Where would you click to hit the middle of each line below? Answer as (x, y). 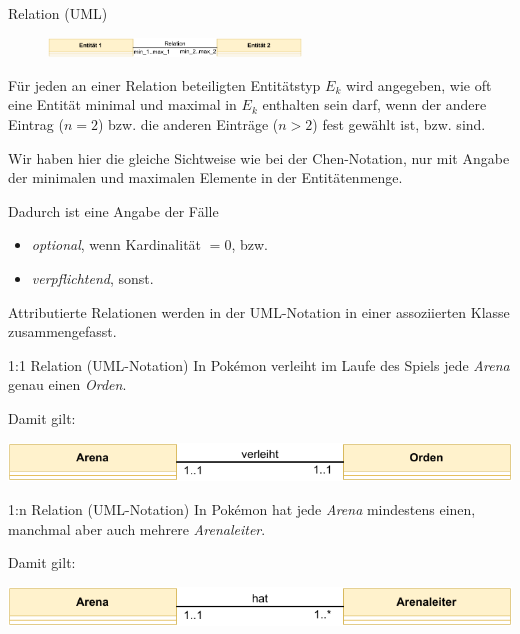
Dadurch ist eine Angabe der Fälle (113, 210)
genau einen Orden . (67, 384)
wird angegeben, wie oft (418, 84)
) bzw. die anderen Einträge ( (188, 124)
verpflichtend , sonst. (92, 277)
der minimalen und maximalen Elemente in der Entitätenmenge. (205, 177)
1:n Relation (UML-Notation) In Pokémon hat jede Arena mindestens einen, (242, 509)
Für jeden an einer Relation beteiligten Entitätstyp (164, 84)
